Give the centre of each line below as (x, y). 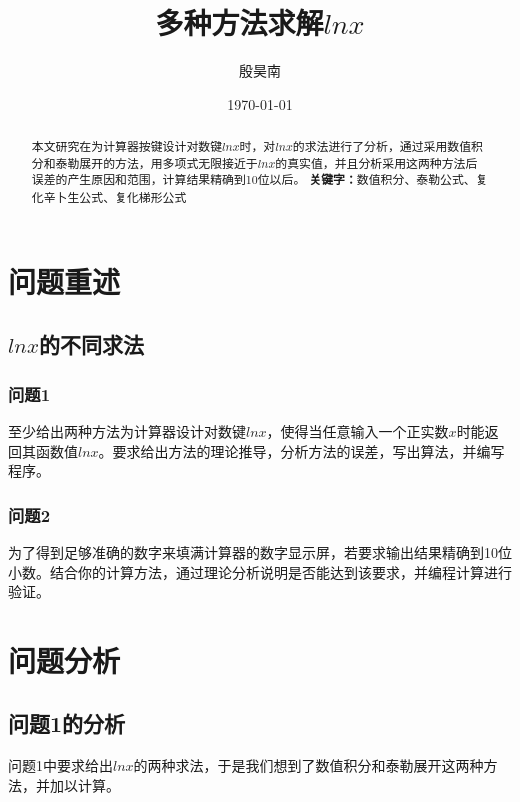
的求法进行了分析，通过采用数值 (382, 146)
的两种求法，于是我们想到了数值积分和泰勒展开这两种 (308, 765)
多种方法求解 (239, 22)
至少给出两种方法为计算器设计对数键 (127, 430)
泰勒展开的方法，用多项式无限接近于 (156, 162)
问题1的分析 (67, 723)
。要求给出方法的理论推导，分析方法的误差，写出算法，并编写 (301, 450)
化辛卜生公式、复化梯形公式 (109, 197)
